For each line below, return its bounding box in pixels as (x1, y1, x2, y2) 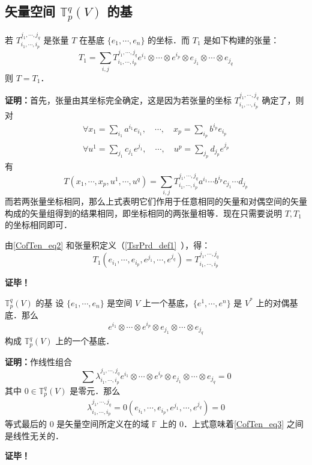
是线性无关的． (5, 429, 64, 442)
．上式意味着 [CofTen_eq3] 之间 (183, 417, 304, 430)
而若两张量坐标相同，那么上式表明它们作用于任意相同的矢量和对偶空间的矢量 (5, 195, 307, 208)
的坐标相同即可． (5, 218, 72, 231)
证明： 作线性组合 (5, 355, 72, 368)
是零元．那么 (70, 384, 121, 396)
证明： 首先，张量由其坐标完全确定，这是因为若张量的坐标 (5, 94, 232, 106)
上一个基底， (142, 296, 193, 309)
